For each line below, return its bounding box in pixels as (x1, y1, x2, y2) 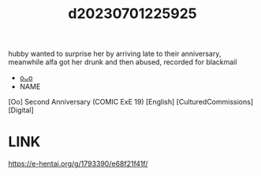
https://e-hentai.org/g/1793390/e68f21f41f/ (8, 159, 148, 169)
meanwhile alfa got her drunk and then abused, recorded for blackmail (8, 57, 237, 67)
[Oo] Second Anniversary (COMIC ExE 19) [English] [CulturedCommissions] (8, 97, 254, 107)
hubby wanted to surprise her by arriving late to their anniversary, (8, 49, 222, 59)
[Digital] (8, 105, 34, 115)
